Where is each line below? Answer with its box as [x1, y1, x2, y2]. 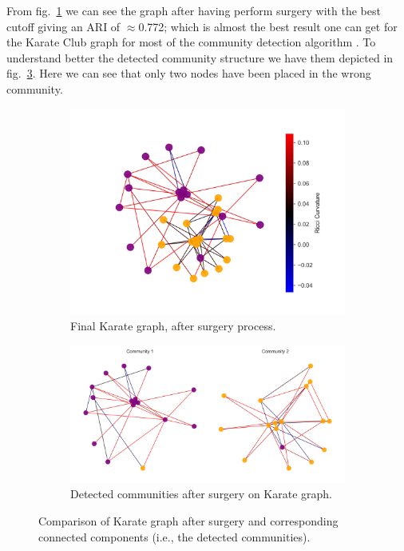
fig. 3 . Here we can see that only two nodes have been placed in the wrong [6, 65, 371, 82]
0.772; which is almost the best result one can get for [138, 18, 398, 34]
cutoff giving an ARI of [6, 18, 121, 34]
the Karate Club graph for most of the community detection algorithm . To [6, 34, 376, 50]
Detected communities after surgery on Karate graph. [70, 485, 332, 502]
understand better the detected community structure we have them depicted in [6, 49, 394, 66]
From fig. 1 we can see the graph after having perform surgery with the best [6, 2, 381, 18]
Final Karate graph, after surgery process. [70, 317, 276, 334]
